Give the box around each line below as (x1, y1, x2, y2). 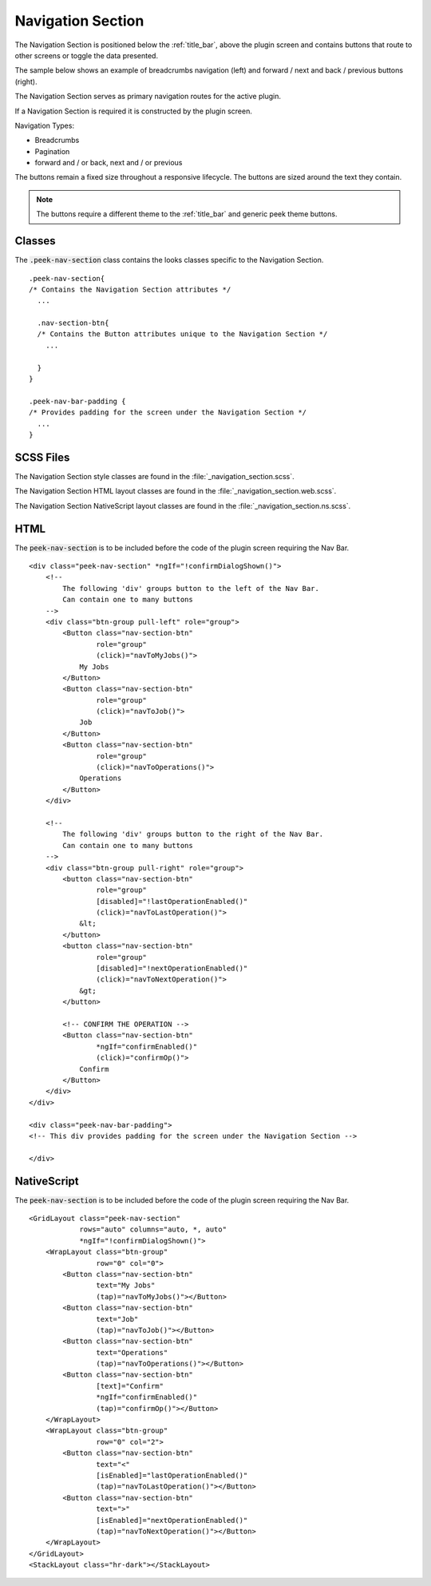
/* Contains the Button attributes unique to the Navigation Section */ (37, 330, 328, 339)
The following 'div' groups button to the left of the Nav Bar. (62, 584, 319, 593)
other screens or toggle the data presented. (14, 50, 159, 60)
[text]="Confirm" (96, 1382, 164, 1390)
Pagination (34, 146, 70, 156)
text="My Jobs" (96, 1281, 156, 1290)
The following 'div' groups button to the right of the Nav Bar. (62, 830, 324, 839)
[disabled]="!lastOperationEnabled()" (96, 897, 248, 906)
